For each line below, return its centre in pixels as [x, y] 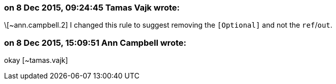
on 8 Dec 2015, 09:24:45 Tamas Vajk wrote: [92, 8]
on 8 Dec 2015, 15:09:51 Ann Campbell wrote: [95, 43]
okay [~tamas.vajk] [36, 60]
